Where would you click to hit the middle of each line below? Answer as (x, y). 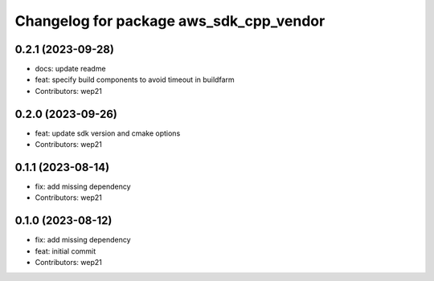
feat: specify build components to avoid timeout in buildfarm (135, 79)
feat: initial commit (66, 251)
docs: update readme (70, 69)
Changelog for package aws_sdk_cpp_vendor (170, 21)
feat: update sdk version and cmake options (108, 133)
